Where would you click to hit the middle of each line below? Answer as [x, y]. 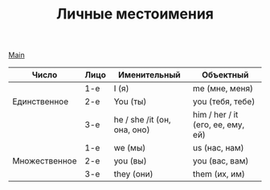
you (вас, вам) [221, 161]
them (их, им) [219, 174]
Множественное [45, 161]
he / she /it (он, [142, 120]
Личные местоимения [135, 14]
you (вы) [130, 161]
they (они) [133, 174]
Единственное [41, 101]
